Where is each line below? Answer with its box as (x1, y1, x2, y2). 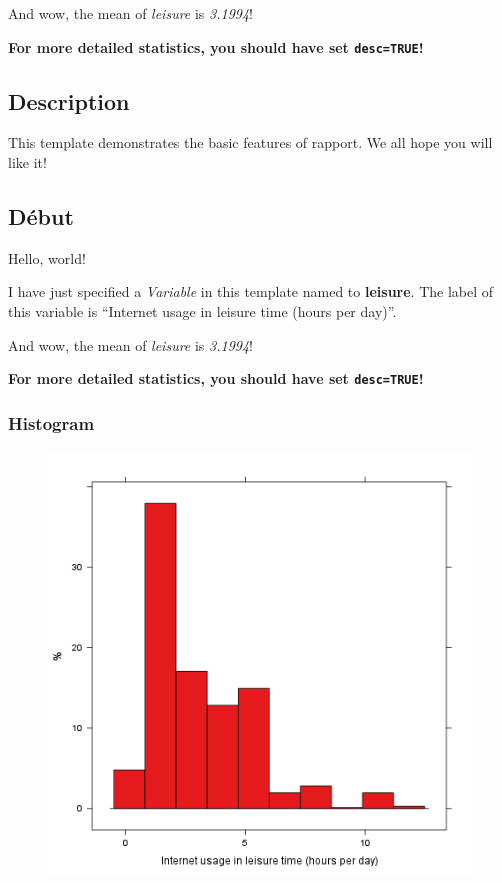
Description (8, 85, 130, 116)
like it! (8, 152, 47, 173)
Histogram (8, 410, 95, 435)
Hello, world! (8, 247, 86, 268)
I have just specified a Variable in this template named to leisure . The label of (8, 281, 494, 302)
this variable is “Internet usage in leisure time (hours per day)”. (8, 301, 397, 322)
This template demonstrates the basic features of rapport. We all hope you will (8, 132, 493, 153)
